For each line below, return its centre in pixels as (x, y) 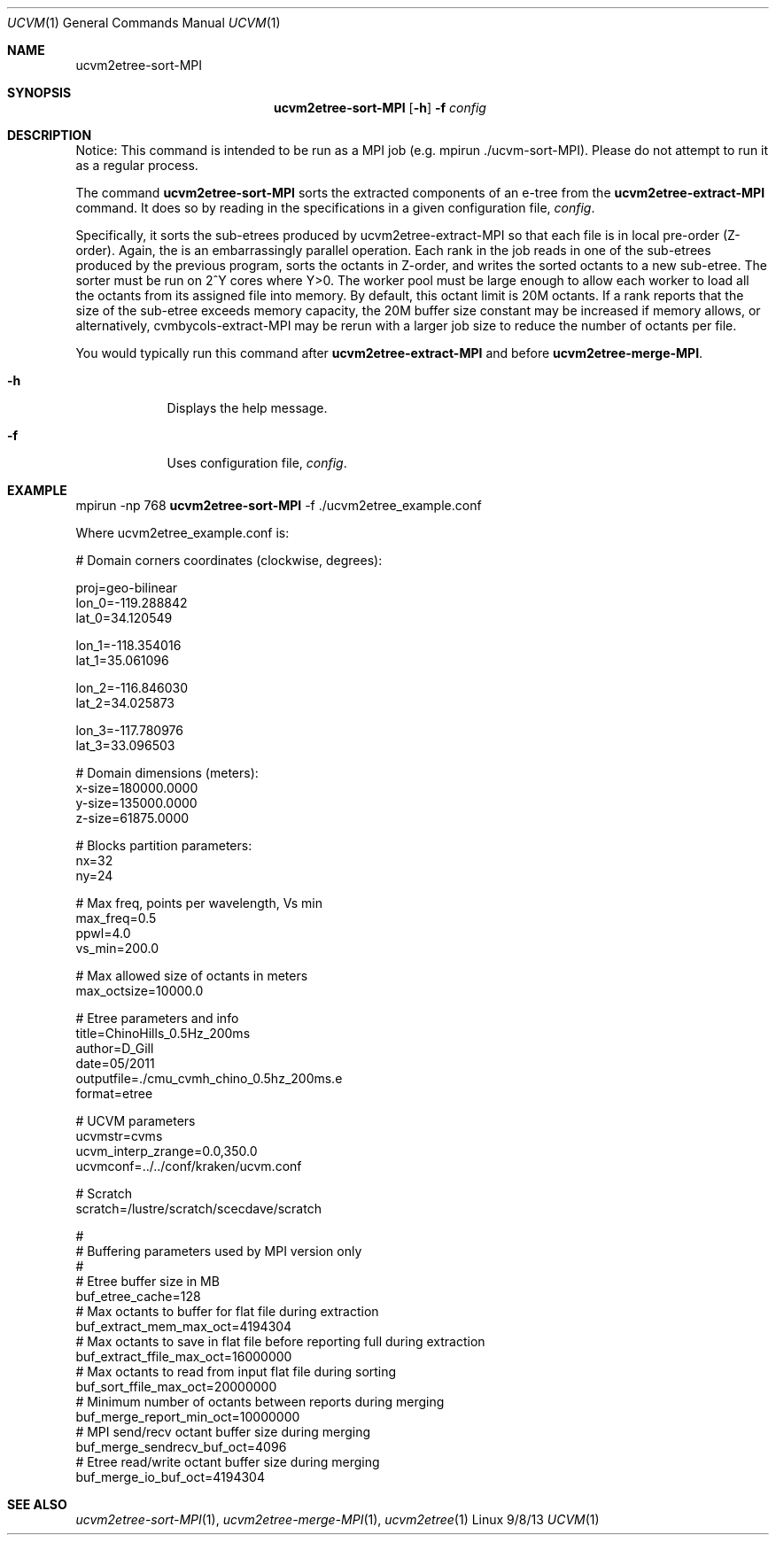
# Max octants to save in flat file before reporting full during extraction (280, 1341)
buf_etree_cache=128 (138, 1296)
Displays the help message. (247, 408)
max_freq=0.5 (116, 918)
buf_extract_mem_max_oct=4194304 (184, 1326)
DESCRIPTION (50, 135)
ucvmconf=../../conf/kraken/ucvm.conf (189, 1166)
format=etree (114, 1093)
